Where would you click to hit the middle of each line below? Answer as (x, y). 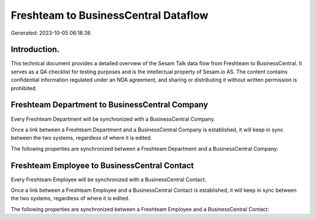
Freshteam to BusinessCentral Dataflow (110, 15)
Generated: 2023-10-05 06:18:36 (51, 33)
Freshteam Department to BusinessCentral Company (109, 105)
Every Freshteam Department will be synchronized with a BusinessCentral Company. (113, 119)
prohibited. (24, 88)
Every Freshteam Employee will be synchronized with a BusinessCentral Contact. (109, 180)
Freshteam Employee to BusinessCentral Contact (102, 165)
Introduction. (35, 50)
